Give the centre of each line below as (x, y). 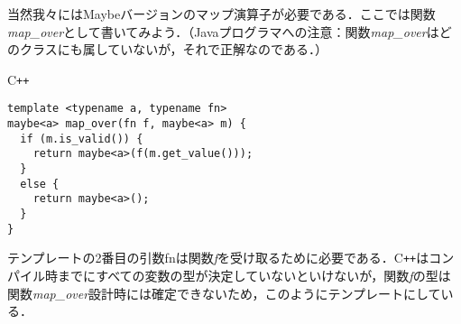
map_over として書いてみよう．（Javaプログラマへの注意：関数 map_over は (223, 31)
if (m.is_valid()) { (82, 139)
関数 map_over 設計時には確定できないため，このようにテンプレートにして (224, 293)
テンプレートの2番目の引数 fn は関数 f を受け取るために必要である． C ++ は (218, 258)
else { (40, 184)
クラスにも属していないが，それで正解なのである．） (173, 49)
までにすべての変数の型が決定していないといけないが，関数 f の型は (254, 275)
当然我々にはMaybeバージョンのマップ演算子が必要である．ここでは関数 (221, 14)
